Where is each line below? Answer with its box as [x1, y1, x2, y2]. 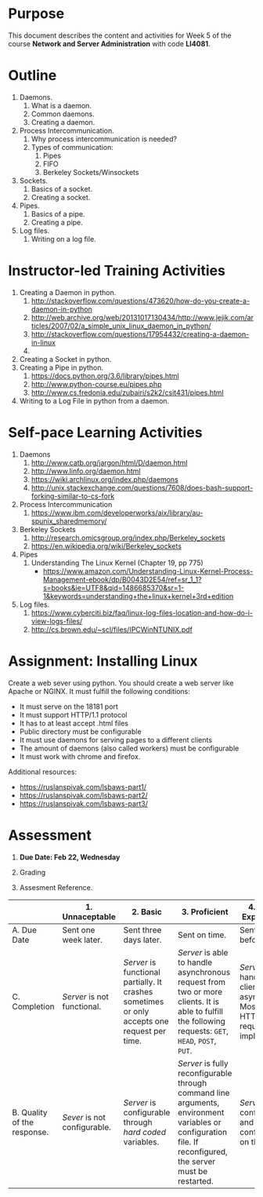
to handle [177, 957, 213, 968]
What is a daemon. [31, 100, 92, 110]
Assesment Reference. [19, 882, 93, 892]
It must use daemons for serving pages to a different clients [19, 735, 213, 744]
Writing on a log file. [31, 234, 96, 243]
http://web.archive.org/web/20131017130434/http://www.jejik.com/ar [31, 312, 254, 322]
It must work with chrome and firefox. [19, 751, 141, 761]
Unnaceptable [62, 911, 116, 922]
